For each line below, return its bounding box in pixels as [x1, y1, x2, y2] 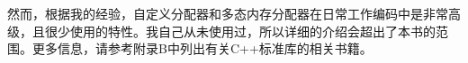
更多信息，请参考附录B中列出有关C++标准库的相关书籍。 [31, 39, 373, 58]
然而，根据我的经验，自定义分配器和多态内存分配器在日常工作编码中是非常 [7, 4, 448, 22]
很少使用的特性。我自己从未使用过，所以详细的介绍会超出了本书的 [44, 21, 436, 40]
